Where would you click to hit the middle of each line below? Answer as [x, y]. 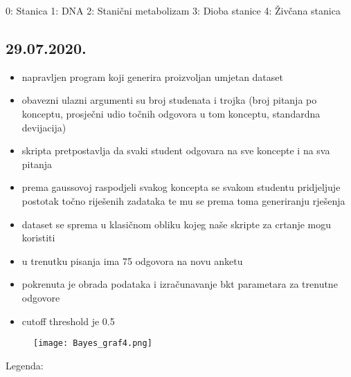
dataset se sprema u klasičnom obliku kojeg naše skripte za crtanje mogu [177, 224]
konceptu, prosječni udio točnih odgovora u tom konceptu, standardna [171, 113]
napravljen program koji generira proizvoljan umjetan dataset [152, 76]
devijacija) [44, 127]
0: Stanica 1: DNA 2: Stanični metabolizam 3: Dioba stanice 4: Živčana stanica [173, 10]
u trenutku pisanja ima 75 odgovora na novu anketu [132, 260]
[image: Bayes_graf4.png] [93, 343]
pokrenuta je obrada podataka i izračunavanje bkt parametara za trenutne [180, 284]
